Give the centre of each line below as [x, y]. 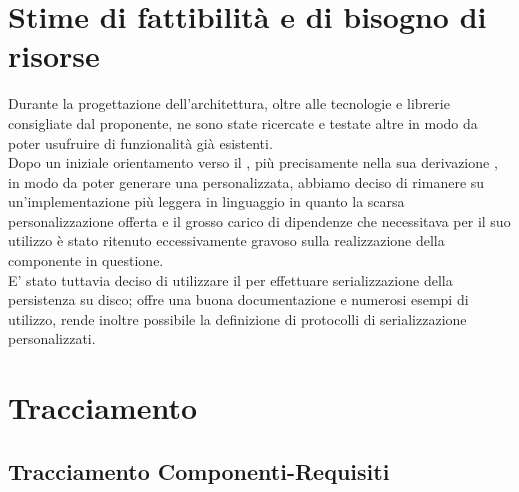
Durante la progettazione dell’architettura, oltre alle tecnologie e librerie [229, 103]
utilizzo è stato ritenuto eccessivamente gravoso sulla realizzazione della [226, 240]
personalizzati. [52, 338]
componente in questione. [86, 260]
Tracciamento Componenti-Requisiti [199, 470]
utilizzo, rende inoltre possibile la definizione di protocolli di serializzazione [237, 318]
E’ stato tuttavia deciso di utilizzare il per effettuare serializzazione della [230, 279]
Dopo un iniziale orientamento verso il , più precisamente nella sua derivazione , [253, 162]
